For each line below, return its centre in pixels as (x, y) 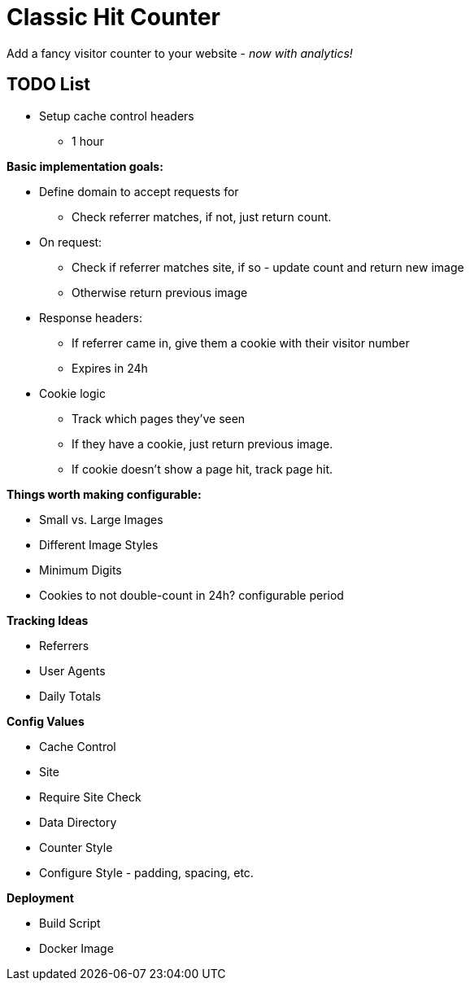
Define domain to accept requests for (139, 191)
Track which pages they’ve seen (159, 418)
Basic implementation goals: (85, 166)
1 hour (88, 141)
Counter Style (76, 847)
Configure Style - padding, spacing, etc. (146, 872)
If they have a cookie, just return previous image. (202, 443)
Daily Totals (70, 696)
